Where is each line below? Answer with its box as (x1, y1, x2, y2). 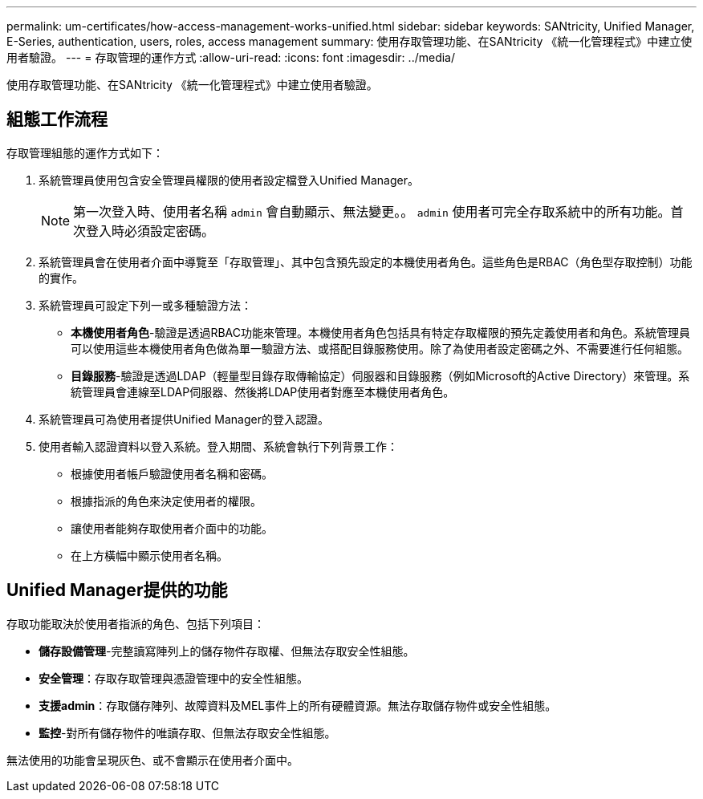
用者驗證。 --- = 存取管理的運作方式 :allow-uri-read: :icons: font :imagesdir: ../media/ (6, 51, 456, 64)
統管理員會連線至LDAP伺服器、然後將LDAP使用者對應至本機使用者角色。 (71, 384, 455, 399)
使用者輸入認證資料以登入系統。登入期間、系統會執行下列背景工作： (39, 439, 398, 453)
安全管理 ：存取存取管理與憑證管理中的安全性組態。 (39, 671, 308, 685)
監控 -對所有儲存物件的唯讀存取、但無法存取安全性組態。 (39, 725, 336, 740)
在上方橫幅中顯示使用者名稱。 (71, 548, 228, 562)
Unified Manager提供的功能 (6, 580, 228, 601)
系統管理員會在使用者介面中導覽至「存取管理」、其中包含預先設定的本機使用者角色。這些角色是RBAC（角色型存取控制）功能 (39, 254, 693, 269)
